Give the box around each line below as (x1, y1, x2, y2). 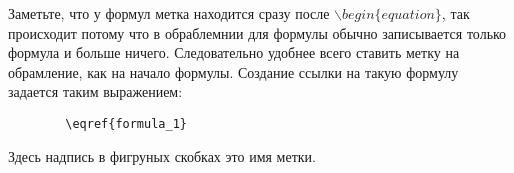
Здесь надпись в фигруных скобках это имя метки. (8, 145, 316, 166)
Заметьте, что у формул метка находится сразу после (8, 3, 330, 23)
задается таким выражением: (8, 81, 183, 102)
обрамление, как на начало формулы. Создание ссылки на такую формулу (8, 61, 459, 82)
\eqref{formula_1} (65, 116, 187, 131)
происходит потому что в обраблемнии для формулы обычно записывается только (8, 22, 507, 43)
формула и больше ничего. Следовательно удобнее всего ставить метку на (8, 42, 460, 63)
